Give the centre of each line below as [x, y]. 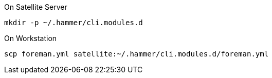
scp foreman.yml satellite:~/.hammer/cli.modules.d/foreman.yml [137, 54]
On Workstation [31, 38]
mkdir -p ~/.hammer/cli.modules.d [74, 23]
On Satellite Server [36, 7]
